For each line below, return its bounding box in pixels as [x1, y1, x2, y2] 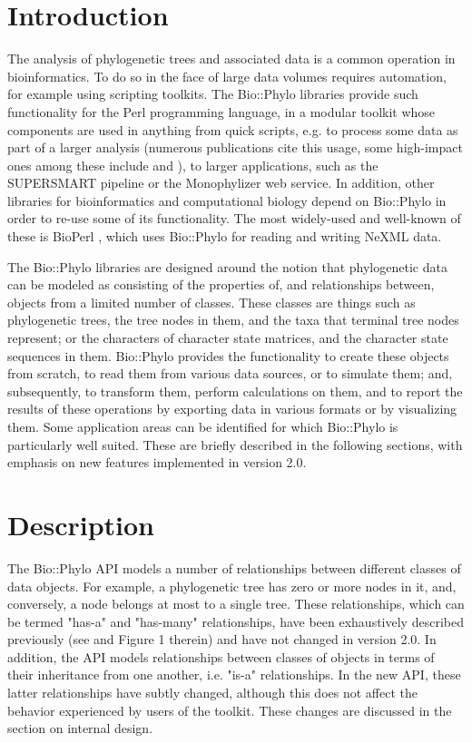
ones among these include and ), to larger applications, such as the [7, 155, 379, 174]
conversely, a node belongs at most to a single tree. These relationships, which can [7, 594, 465, 613]
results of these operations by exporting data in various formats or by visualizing [7, 399, 457, 418]
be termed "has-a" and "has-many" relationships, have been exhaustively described [7, 611, 464, 631]
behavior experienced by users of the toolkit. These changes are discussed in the [7, 700, 452, 719]
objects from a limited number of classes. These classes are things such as [7, 292, 416, 311]
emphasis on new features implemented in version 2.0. [7, 453, 307, 472]
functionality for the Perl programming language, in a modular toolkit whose [7, 102, 436, 121]
